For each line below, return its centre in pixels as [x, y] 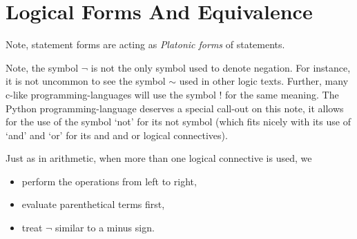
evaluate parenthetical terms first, [93, 204]
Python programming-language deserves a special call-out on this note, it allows [175, 108]
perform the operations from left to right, [109, 181]
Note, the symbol [42, 67]
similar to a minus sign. [105, 228]
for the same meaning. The [282, 94]
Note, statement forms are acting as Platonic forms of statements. [145, 44]
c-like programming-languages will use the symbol [111, 94]
